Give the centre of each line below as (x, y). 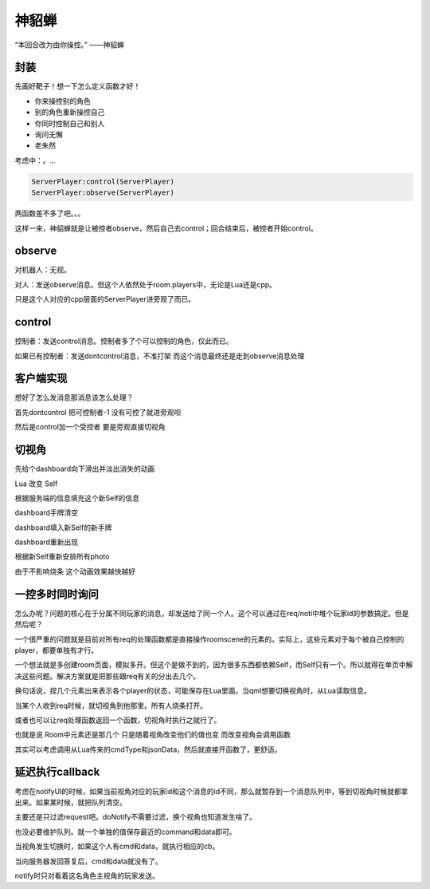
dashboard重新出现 (47, 542)
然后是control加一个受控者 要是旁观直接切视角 (90, 427)
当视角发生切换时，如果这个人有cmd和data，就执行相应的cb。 (117, 847)
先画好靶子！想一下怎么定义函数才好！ (78, 86)
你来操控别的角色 (63, 101)
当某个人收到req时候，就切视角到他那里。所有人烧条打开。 (111, 705)
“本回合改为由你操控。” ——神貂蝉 (70, 45)
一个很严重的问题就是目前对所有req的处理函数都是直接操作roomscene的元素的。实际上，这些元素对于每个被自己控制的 (209, 639)
